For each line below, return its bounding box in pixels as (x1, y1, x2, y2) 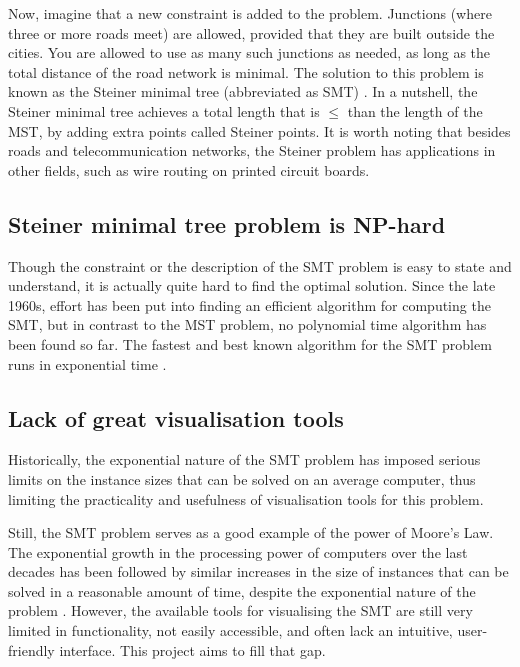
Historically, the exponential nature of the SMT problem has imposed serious (8, 449, 481, 470)
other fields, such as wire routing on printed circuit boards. (8, 159, 370, 180)
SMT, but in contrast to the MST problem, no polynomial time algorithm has (8, 314, 487, 335)
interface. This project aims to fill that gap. (59, 639, 326, 660)
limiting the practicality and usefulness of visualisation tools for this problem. (8, 488, 484, 509)
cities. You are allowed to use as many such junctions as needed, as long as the (8, 42, 491, 63)
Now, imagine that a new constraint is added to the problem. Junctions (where (8, 3, 492, 23)
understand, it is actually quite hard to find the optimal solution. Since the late (8, 275, 496, 296)
